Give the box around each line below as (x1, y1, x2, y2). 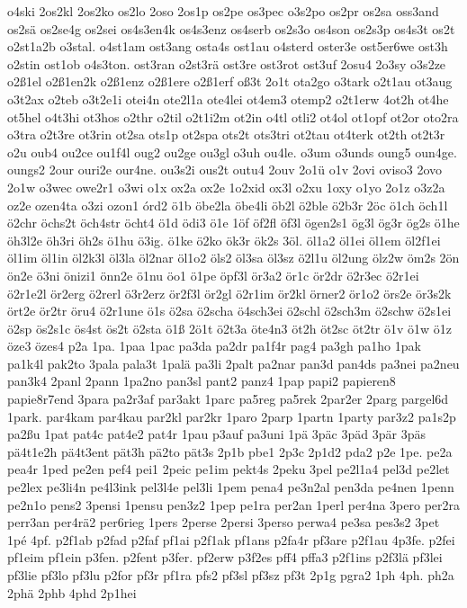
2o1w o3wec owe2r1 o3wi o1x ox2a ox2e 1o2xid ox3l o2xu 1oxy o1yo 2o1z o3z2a (7, 177, 445, 196)
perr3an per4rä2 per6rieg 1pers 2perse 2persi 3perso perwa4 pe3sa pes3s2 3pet (7, 513, 440, 532)
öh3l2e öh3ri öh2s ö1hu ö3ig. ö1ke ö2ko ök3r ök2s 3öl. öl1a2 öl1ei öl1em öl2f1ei (7, 230, 441, 249)
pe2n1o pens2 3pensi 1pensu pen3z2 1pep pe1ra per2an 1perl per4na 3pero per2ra (7, 495, 461, 514)
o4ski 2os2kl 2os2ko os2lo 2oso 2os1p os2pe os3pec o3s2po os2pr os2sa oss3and (7, 2, 439, 20)
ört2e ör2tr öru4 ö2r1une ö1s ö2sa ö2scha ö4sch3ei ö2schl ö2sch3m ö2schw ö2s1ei (7, 301, 452, 320)
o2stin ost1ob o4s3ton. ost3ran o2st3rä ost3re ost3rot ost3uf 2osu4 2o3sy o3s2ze (7, 54, 446, 73)
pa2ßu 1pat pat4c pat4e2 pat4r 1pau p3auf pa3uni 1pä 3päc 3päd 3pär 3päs (7, 425, 426, 443)
